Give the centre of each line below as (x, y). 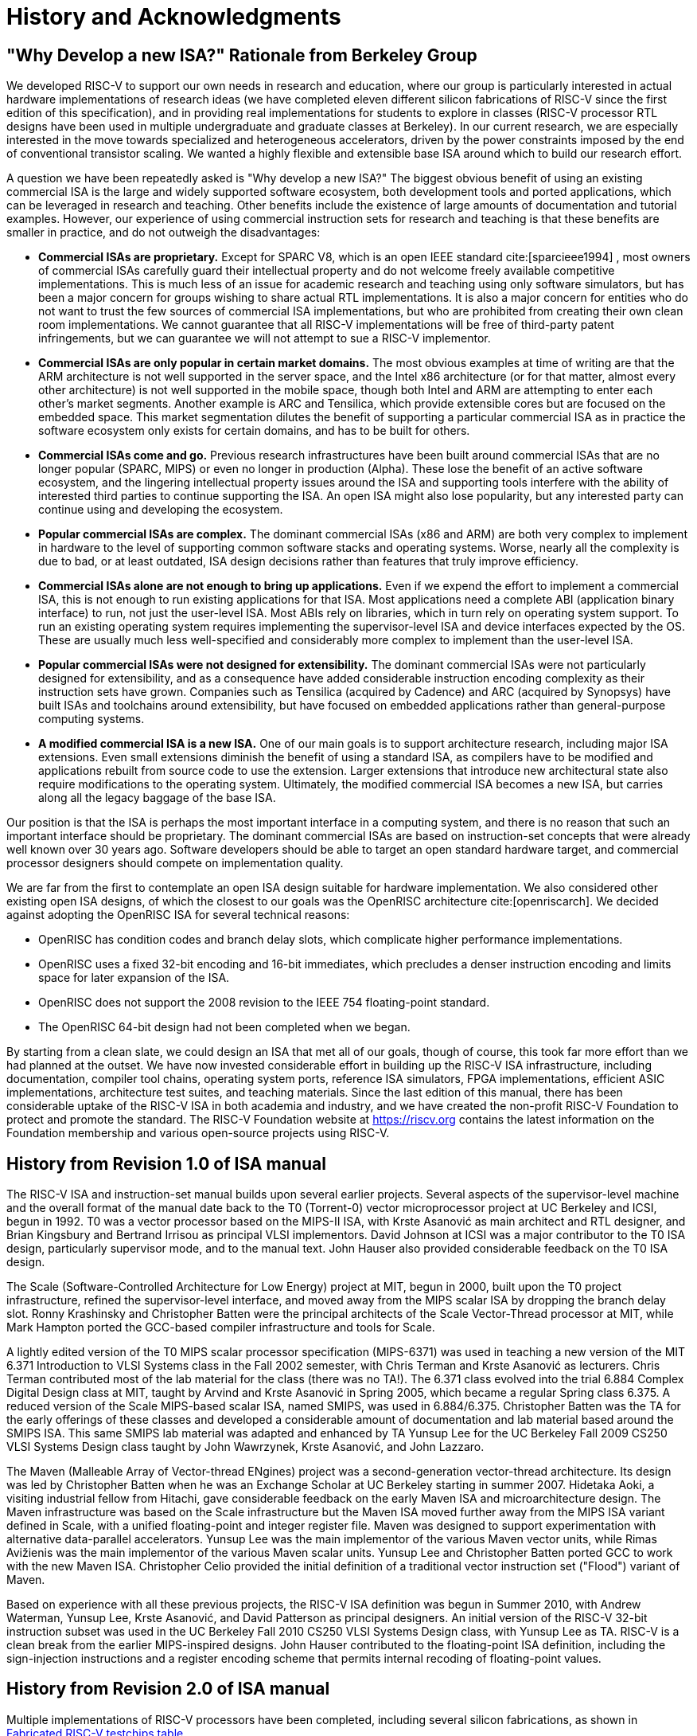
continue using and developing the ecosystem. (161, 510)
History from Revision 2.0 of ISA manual (168, 1689)
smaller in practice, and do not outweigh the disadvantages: (164, 233)
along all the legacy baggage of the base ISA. (157, 798)
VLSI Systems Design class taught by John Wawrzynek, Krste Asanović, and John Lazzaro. (245, 1447)
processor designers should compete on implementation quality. (175, 863)
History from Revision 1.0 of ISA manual (166, 1163)
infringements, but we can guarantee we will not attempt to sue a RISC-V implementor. (265, 338)
